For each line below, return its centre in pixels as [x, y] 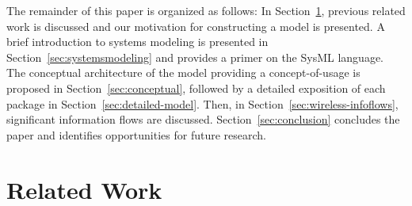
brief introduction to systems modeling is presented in [137, 42]
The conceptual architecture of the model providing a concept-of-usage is [183, 72]
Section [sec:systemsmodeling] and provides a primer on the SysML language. [195, 57]
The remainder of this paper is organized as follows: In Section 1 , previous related [206, 10]
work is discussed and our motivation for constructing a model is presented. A [196, 26]
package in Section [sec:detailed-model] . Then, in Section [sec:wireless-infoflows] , [202, 103]
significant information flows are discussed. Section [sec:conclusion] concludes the [203, 119]
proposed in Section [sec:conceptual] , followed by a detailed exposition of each [196, 88]
